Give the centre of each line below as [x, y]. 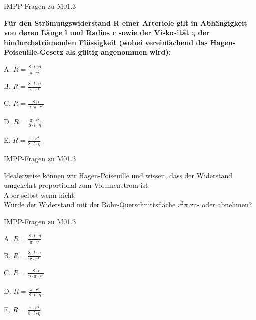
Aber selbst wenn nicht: [40, 195]
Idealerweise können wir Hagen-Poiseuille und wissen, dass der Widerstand [118, 175]
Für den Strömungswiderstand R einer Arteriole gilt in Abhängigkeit [126, 23]
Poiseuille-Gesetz [34, 52]
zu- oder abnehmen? [221, 205]
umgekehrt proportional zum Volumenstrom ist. [77, 185]
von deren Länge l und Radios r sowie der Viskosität [97, 33]
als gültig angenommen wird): [119, 52]
